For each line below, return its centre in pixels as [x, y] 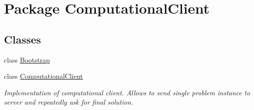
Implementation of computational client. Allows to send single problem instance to [127, 92]
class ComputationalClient [44, 76]
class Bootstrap [27, 59]
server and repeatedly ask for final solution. [69, 102]
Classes [23, 39]
